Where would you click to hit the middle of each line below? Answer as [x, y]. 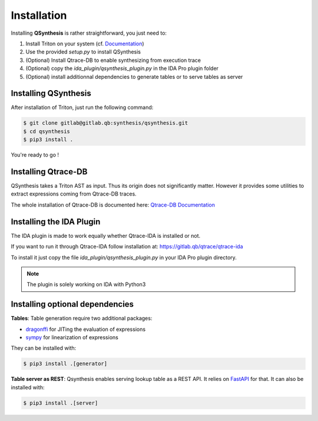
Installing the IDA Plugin [56, 222]
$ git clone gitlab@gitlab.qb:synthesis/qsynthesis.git [106, 123]
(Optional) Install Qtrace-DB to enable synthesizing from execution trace [113, 60]
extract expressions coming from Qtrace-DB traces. [74, 194]
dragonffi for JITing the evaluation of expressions [86, 329]
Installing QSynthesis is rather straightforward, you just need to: [89, 33]
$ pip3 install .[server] [61, 403]
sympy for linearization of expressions [72, 337]
